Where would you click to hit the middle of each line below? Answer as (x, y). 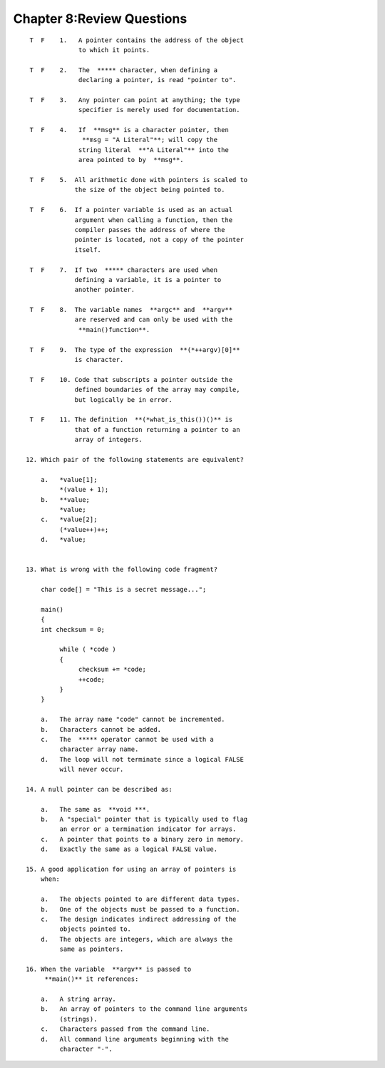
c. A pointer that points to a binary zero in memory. (142, 839)
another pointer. (105, 290)
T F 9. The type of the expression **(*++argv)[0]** (135, 349)
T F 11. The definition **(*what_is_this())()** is (131, 420)
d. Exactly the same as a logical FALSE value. (129, 849)
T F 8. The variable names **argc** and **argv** (131, 310)
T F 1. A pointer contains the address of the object (137, 40)
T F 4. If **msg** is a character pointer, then (129, 130)
